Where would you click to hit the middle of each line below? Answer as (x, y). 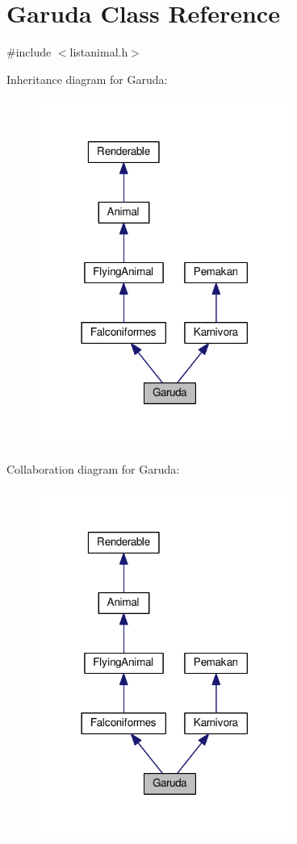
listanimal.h (99, 52)
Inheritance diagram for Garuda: (87, 79)
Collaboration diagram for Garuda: (93, 469)
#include (29, 52)
